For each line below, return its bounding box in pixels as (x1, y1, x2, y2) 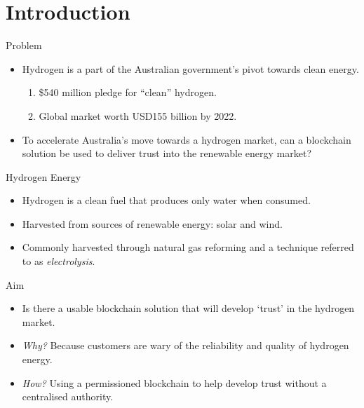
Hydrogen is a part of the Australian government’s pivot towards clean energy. (22, 61, 359, 76)
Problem (6, 38, 42, 53)
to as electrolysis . (22, 254, 95, 268)
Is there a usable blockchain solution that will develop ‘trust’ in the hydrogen (22, 301, 355, 315)
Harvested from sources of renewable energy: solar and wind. (22, 216, 283, 231)
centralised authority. (22, 389, 114, 404)
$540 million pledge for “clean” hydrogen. (39, 85, 217, 100)
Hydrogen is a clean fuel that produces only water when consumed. (22, 193, 311, 208)
